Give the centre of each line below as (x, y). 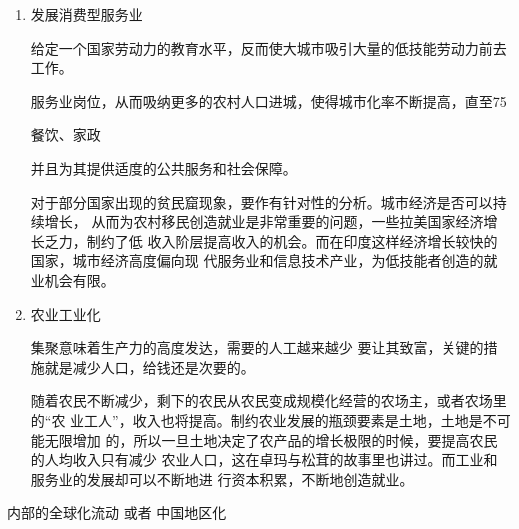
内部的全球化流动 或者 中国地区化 (117, 512)
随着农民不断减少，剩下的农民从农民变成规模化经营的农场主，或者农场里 (268, 400)
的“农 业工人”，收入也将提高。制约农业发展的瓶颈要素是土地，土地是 (256, 419)
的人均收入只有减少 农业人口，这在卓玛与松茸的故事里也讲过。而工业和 (264, 459)
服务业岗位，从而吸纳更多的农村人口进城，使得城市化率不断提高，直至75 (268, 100)
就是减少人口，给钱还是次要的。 (149, 366)
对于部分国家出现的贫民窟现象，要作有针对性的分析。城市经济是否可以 (261, 201)
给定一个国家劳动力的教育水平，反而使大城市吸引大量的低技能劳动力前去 (268, 47)
